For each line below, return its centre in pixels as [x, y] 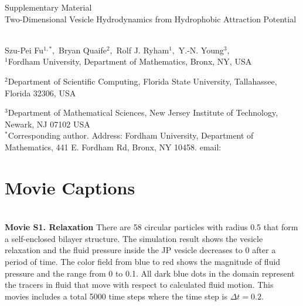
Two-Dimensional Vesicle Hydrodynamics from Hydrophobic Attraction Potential [151, 19]
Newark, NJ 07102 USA [47, 124]
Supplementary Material [48, 7]
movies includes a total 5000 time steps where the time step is [116, 296]
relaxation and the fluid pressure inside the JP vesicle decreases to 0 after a [140, 250]
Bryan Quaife [83, 50]
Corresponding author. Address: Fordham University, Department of [131, 135]
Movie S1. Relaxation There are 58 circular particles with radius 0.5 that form [151, 227]
